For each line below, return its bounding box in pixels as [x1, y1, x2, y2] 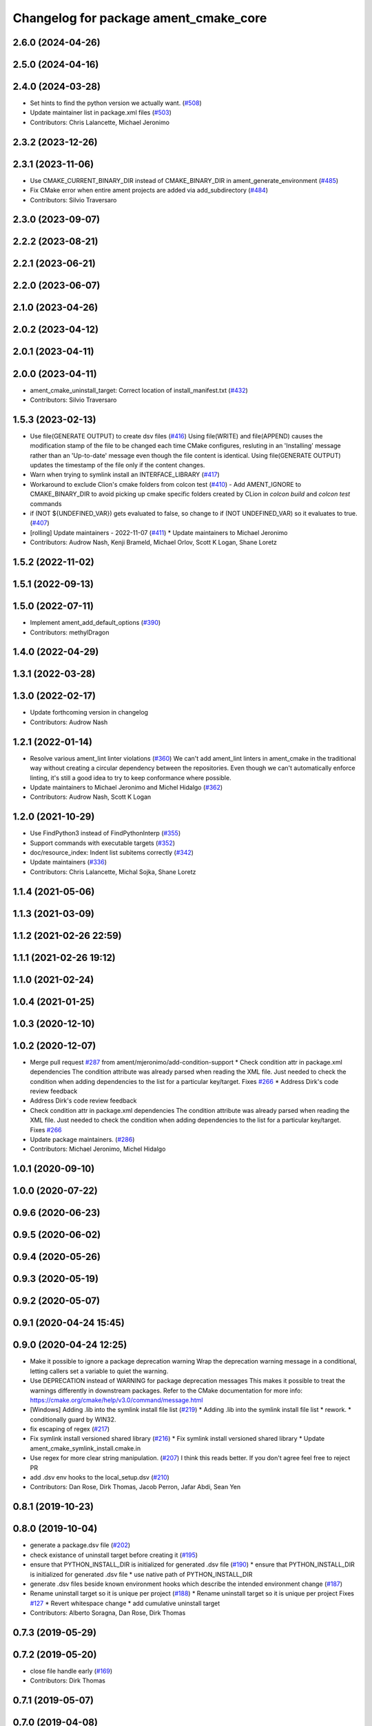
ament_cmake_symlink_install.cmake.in [30, 1444, 141, 1453]
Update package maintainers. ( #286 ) [30, 1135, 135, 1143]
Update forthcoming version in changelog [30, 708, 148, 717]
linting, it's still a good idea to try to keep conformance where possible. [30, 773, 231, 782]
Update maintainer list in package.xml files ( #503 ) [30, 108, 172, 117]
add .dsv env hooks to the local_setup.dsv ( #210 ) [30, 1473, 170, 1482]
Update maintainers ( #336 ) [30, 858, 107, 866]
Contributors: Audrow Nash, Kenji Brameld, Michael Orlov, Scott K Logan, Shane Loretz [30, 539, 278, 547]
